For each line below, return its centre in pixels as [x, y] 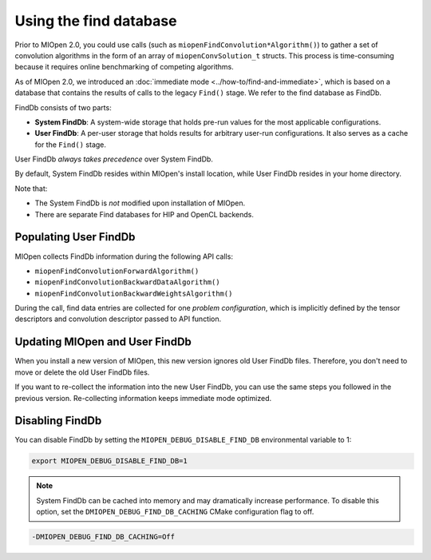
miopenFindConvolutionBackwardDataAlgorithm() [127, 282]
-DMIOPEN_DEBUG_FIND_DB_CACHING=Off [103, 537]
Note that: [31, 189]
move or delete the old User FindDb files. [82, 372]
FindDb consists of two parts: [63, 107]
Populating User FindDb [75, 237]
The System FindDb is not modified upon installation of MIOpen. [140, 203]
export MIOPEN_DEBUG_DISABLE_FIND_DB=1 [109, 461]
